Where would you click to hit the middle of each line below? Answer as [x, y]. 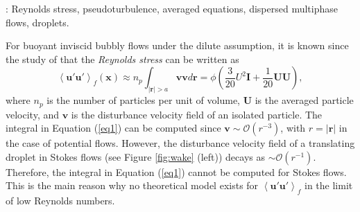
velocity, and [33, 114]
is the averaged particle [304, 100]
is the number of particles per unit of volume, [143, 100]
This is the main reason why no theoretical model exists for [132, 185]
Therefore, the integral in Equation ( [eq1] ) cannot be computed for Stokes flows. [176, 171]
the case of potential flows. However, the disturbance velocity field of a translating [180, 143]
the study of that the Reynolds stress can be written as [122, 59]
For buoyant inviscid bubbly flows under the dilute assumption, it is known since [177, 45]
